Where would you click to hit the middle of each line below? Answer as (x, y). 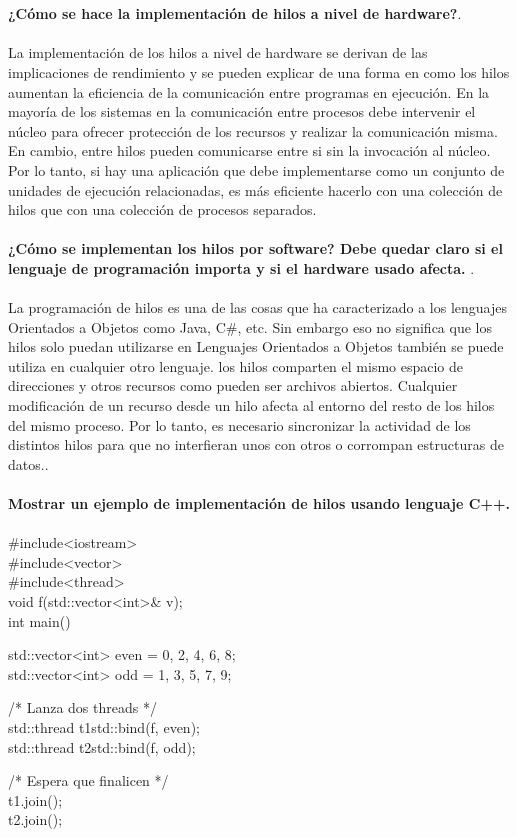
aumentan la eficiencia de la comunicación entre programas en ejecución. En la (249, 91)
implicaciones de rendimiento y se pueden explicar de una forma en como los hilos (259, 71)
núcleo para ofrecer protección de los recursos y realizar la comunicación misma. (253, 130)
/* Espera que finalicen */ (88, 780)
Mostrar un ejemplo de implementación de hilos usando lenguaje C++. (259, 503)
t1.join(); (35, 799)
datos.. (28, 463)
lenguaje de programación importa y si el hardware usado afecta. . (241, 267)
